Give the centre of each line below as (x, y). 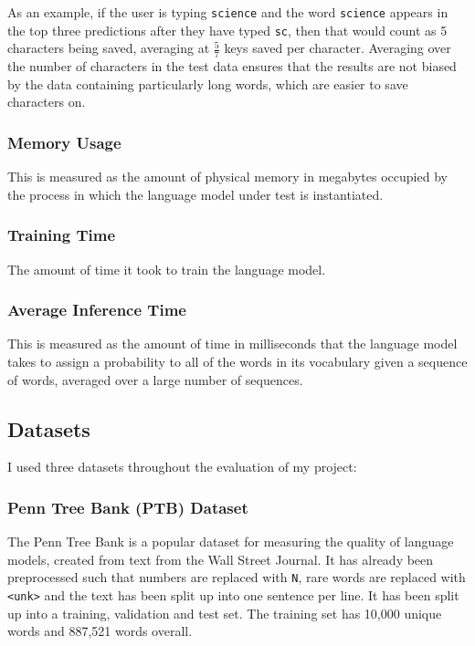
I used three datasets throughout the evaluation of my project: (182, 467)
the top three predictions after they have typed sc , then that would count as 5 (227, 30)
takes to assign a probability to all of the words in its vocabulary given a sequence (237, 361)
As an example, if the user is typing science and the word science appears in (228, 12)
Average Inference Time (97, 310)
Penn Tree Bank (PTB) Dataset (128, 507)
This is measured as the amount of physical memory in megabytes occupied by (227, 177)
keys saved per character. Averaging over (338, 48)
